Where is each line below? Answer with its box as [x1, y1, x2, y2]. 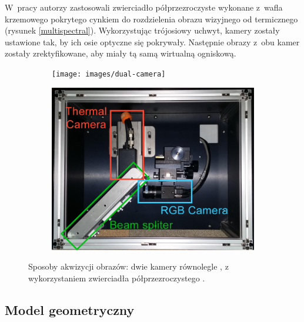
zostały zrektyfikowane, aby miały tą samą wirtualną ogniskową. [5, 47, 236, 59]
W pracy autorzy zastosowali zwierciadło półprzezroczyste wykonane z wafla [5, 1, 283, 13]
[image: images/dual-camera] [52, 69, 166, 78]
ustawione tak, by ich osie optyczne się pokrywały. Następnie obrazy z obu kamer [5, 35, 300, 48]
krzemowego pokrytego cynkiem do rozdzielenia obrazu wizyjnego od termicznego [5, 12, 298, 25]
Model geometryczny [5, 300, 135, 318]
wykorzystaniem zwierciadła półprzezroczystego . [28, 271, 205, 284]
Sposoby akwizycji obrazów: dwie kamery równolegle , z [28, 260, 229, 273]
